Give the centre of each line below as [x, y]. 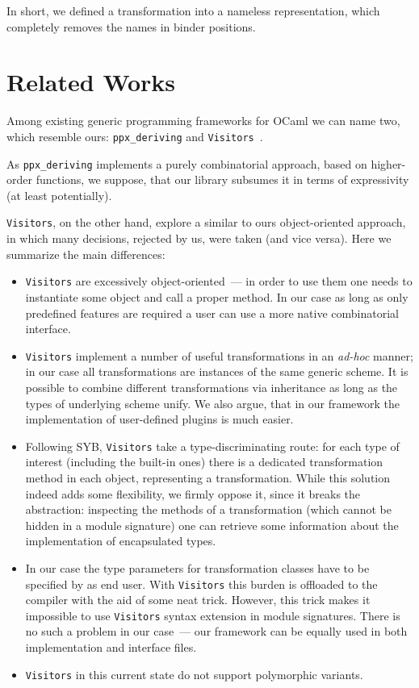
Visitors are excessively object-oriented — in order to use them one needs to [219, 281]
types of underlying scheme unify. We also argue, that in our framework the [213, 403]
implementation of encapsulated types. [121, 541]
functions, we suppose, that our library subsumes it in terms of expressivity [222, 179]
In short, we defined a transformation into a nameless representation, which [193, 10]
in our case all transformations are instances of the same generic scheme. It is [217, 371]
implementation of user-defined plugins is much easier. [159, 419]
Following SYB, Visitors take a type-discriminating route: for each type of [212, 446]
